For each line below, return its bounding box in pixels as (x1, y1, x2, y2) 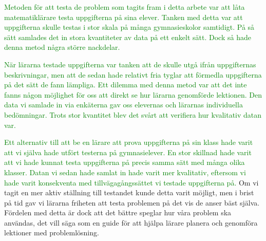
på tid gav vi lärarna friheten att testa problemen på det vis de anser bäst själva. (4, 197, 260, 208)
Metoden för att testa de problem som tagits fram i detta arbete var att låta (4, 2, 245, 12)
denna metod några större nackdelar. (4, 42, 120, 52)
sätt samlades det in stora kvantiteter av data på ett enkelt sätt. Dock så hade (4, 31, 251, 42)
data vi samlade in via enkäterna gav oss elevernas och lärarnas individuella (4, 99, 243, 110)
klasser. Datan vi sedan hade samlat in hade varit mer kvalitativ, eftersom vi (4, 166, 246, 177)
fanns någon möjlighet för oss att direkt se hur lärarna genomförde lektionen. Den (4, 89, 262, 100)
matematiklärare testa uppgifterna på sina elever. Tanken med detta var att (4, 11, 243, 22)
